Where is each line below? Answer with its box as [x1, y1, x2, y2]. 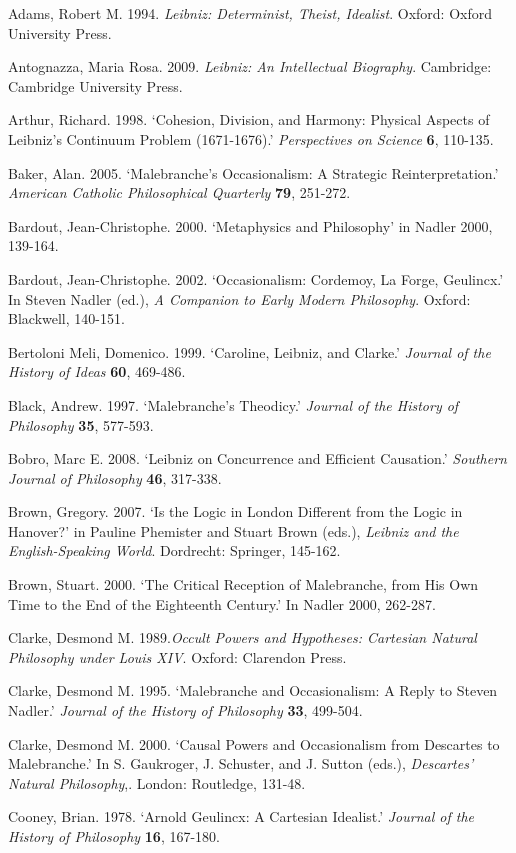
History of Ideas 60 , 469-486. [8, 361, 186, 382]
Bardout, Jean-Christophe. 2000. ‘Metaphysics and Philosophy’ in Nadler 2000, [8, 215, 493, 236]
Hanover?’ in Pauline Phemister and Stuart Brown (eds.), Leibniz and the [8, 520, 459, 541]
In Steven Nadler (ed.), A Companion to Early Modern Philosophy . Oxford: [8, 288, 471, 309]
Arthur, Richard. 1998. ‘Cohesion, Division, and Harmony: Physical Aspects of [8, 109, 490, 130]
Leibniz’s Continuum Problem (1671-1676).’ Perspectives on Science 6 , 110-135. [8, 128, 494, 149]
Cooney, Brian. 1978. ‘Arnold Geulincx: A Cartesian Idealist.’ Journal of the [8, 806, 475, 827]
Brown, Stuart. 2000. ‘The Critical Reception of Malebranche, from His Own [8, 574, 479, 595]
